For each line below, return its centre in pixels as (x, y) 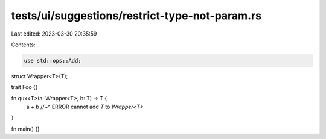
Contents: (23, 45)
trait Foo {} (24, 87)
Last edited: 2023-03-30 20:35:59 (54, 34)
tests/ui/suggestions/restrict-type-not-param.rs (136, 16)
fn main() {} (26, 129)
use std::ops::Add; (53, 60)
